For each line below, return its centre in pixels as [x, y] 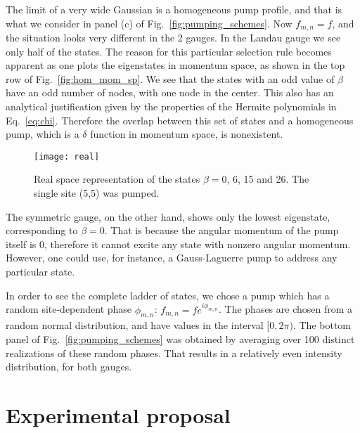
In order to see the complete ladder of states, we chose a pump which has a [168, 295]
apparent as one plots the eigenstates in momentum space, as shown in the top [175, 65]
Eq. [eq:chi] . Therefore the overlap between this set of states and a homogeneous [180, 120]
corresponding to [42, 230]
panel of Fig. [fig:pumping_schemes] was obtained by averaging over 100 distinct [180, 339]
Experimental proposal [118, 415]
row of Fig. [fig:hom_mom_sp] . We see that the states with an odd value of [170, 78]
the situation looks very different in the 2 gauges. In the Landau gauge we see [173, 38]
